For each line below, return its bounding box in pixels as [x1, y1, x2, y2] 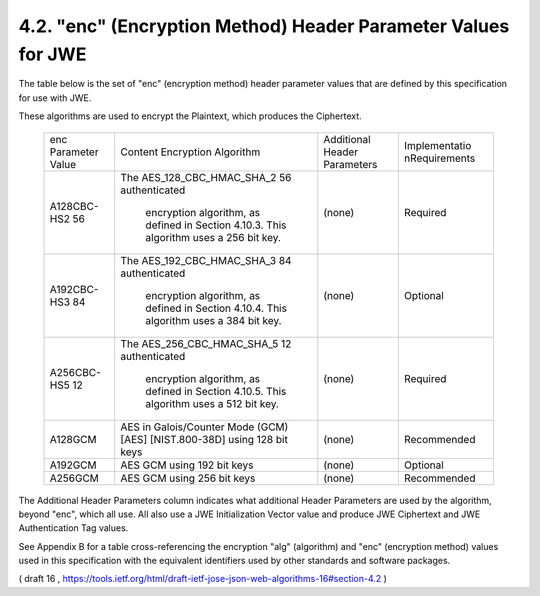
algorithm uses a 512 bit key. [145, 396, 280, 410]
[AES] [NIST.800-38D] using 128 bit [120, 432, 289, 446]
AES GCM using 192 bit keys [120, 458, 254, 472]
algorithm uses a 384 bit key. [145, 313, 282, 327]
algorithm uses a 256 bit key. [145, 230, 282, 244]
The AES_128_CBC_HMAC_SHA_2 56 [120, 170, 292, 184]
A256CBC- [49, 365, 102, 379]
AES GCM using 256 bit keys [120, 471, 256, 485]
